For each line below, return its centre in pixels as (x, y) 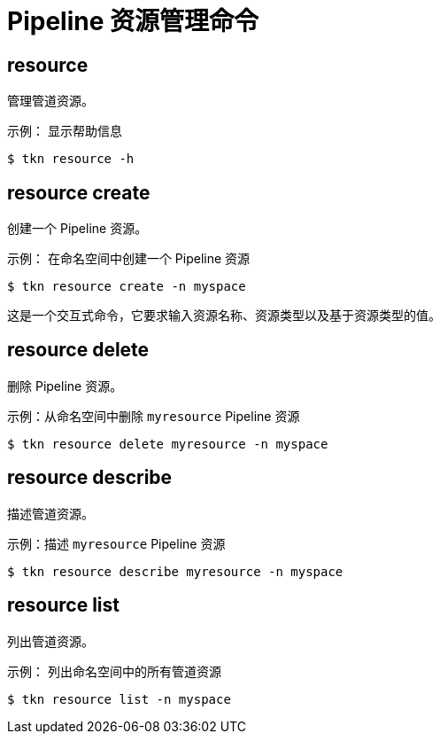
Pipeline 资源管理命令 (133, 21)
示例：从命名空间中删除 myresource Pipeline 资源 (154, 416)
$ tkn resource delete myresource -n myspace (168, 444)
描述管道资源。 (50, 513)
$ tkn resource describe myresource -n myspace (175, 571)
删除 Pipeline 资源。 (65, 386)
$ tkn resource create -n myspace (127, 287)
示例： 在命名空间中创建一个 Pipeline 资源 (129, 259)
